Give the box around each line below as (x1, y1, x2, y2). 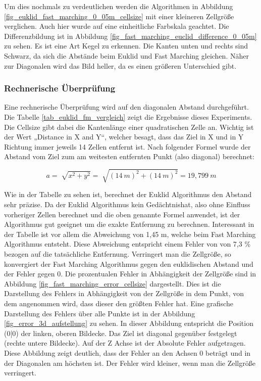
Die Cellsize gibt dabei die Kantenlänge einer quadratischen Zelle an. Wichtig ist (4, 121, 254, 132)
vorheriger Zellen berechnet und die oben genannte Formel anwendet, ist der (4, 209, 240, 219)
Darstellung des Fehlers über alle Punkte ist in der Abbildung (4, 308, 195, 318)
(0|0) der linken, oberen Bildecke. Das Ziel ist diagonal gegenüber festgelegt (4, 327, 237, 338)
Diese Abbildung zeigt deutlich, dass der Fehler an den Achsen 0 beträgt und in (4, 347, 251, 358)
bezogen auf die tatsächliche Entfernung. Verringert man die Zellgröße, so (4, 249, 231, 259)
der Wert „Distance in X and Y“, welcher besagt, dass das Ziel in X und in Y (4, 131, 244, 142)
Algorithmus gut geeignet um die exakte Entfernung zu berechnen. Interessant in (4, 219, 254, 229)
